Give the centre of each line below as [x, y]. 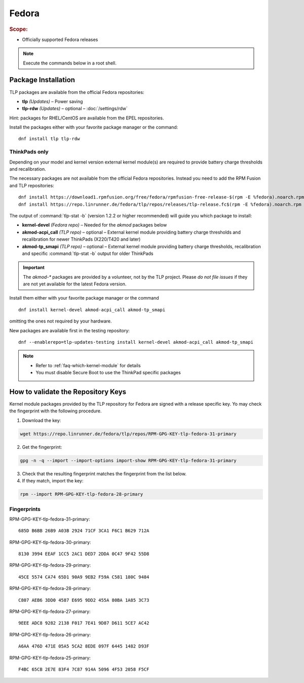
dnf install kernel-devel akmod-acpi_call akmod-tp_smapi [92, 310]
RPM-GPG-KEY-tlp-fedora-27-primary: [50, 611]
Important [34, 268]
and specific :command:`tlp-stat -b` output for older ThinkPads [88, 253]
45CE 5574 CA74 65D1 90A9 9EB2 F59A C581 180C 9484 [84, 577]
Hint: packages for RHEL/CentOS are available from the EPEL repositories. [87, 118]
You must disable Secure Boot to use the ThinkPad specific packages [108, 373]
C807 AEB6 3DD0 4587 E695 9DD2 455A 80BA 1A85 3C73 [84, 600]
